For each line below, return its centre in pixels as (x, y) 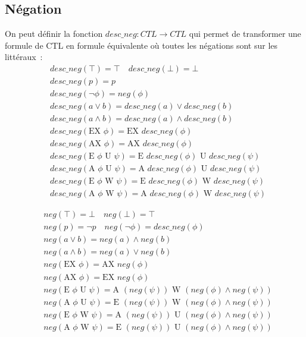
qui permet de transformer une (245, 34)
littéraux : (24, 57)
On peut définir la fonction (54, 34)
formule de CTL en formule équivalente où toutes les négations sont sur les (141, 45)
